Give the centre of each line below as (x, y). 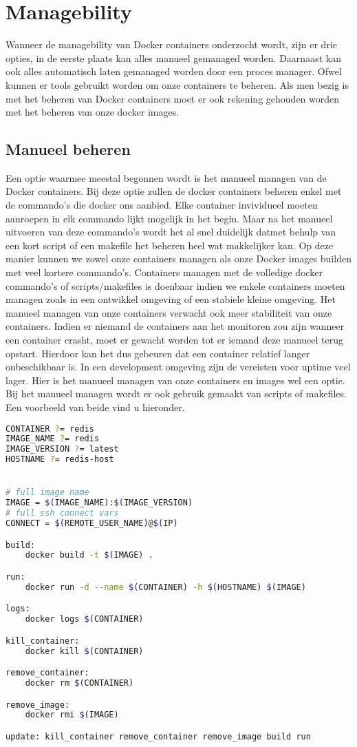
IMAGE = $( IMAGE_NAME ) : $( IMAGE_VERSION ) (99, 503)
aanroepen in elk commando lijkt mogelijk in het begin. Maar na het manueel (169, 218)
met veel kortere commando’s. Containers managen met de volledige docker (164, 272)
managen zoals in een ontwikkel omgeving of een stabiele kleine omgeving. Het (171, 299)
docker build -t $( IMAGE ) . (89, 555)
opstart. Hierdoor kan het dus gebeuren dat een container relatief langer (158, 353)
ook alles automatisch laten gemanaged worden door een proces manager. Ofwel (174, 71)
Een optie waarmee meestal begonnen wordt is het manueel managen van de (166, 177)
